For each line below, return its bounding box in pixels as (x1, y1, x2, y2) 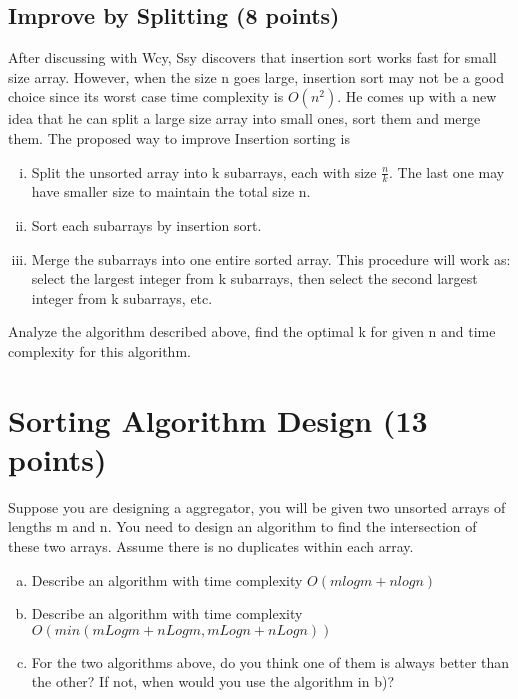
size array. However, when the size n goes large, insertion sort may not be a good (8, 66, 505, 87)
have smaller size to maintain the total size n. (31, 181, 311, 202)
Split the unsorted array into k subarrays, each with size (31, 161, 377, 182)
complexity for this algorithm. (8, 340, 191, 361)
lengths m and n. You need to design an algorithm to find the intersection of (8, 516, 477, 537)
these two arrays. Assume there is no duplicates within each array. (8, 536, 414, 557)
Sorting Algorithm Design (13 (8, 399, 428, 440)
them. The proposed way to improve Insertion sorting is (8, 127, 350, 148)
